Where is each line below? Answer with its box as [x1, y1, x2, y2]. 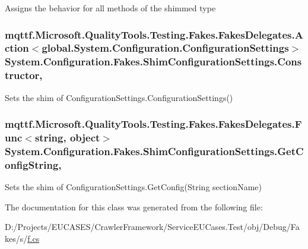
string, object [34, 130, 100, 145]
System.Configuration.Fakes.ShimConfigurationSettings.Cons [5, 54, 302, 69]
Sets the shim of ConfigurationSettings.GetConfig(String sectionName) [5, 181, 262, 193]
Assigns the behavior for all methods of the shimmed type [5, 2, 216, 14]
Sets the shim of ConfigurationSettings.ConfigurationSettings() [5, 91, 233, 103]
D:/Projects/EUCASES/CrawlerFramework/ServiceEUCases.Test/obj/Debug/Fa [5, 220, 300, 233]
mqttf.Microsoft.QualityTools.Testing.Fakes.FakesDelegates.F [5, 116, 302, 131]
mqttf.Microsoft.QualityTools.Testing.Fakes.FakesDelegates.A [5, 27, 303, 42]
